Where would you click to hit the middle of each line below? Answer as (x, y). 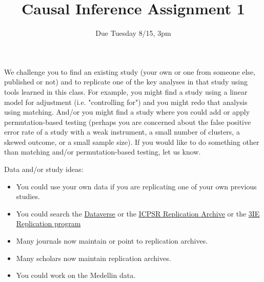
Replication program (48, 223)
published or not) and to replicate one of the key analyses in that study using (126, 82)
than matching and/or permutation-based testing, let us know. (103, 152)
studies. (28, 196)
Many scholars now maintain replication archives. (94, 258)
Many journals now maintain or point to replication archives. (112, 241)
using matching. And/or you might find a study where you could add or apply (127, 112)
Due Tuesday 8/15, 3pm (133, 33)
